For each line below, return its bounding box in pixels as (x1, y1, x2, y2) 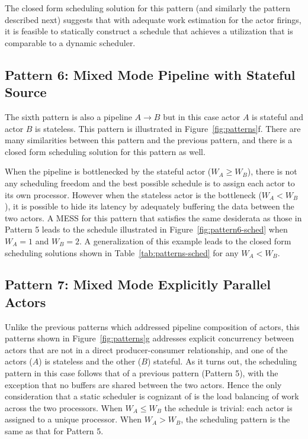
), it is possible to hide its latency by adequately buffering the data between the (5, 200, 294, 212)
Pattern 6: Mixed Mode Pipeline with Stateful (5, 65, 296, 83)
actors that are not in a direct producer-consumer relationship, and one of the (5, 343, 288, 356)
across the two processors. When (5, 401, 123, 414)
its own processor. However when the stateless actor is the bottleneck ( (5, 188, 262, 201)
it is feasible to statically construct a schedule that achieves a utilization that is (5, 25, 293, 37)
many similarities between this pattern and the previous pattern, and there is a (5, 134, 293, 146)
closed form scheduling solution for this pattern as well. (5, 145, 206, 157)
